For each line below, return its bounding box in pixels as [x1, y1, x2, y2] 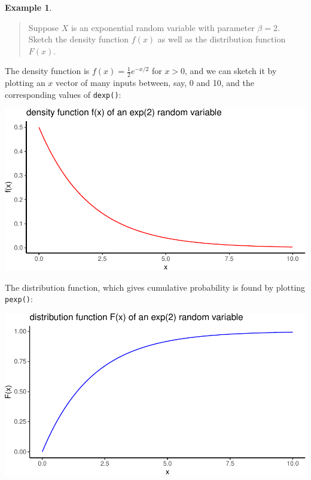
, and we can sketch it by [185, 64, 277, 77]
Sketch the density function [28, 33, 129, 45]
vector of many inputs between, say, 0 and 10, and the [56, 76, 254, 89]
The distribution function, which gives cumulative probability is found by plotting [5, 281, 306, 293]
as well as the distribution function [157, 33, 286, 45]
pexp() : [5, 293, 33, 305]
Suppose [28, 21, 59, 33]
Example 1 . [5, 1, 52, 13]
